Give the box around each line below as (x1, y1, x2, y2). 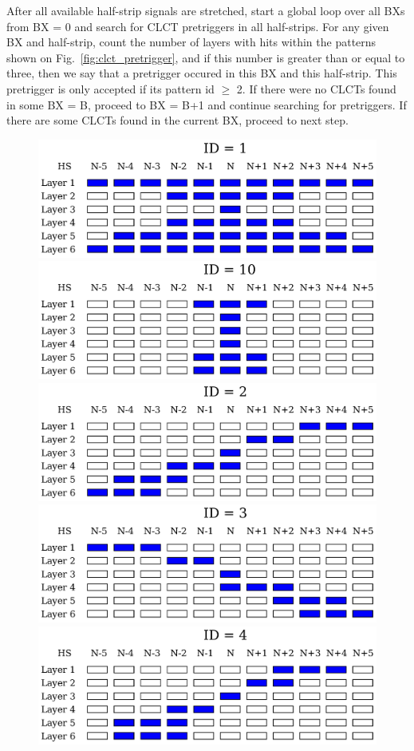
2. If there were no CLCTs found (236, 80, 396, 97)
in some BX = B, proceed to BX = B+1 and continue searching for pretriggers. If (6, 96, 407, 113)
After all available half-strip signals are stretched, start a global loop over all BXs (6, 2, 405, 18)
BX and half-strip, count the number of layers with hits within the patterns (6, 34, 377, 50)
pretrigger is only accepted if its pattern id (6, 80, 215, 97)
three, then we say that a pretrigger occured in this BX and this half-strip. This (6, 65, 397, 81)
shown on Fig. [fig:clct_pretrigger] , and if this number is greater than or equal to (6, 49, 405, 65)
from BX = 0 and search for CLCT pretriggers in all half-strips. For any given (6, 18, 389, 34)
